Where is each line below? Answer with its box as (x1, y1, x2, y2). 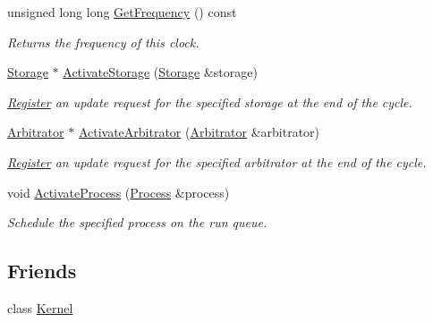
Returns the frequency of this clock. (7, 32, 200, 51)
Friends (7, 257, 77, 284)
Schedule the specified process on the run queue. (7, 213, 267, 232)
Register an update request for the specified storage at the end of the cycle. (7, 92, 412, 111)
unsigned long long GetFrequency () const (7, 3, 237, 21)
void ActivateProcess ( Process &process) (7, 182, 230, 201)
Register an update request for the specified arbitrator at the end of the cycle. (7, 152, 427, 171)
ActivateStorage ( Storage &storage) (63, 63, 258, 81)
